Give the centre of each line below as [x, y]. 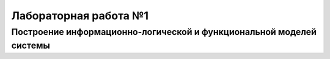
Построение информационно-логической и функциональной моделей [164, 32]
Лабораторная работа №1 [80, 16]
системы [31, 45]
